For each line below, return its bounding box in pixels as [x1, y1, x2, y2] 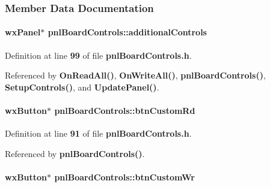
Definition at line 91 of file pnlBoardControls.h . [5, 127, 192, 140]
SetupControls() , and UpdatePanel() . [5, 80, 159, 93]
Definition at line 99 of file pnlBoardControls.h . [5, 49, 192, 61]
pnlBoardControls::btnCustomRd [54, 104, 195, 117]
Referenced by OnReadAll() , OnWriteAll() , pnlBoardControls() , [5, 69, 266, 82]
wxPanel [5, 26, 41, 38]
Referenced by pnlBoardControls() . [5, 147, 145, 159]
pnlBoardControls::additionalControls [48, 26, 207, 38]
